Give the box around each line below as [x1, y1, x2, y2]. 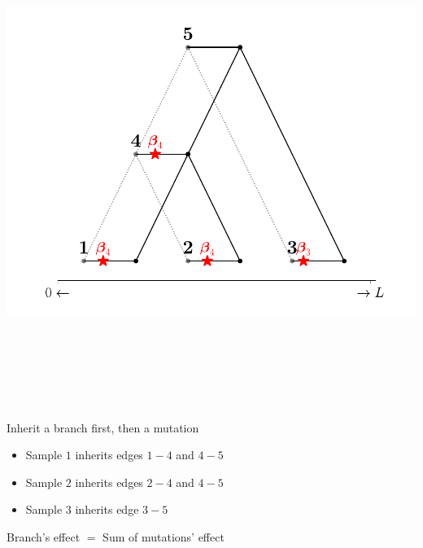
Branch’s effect [7, 528, 81, 545]
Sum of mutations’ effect [102, 528, 225, 545]
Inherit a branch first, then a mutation [7, 419, 199, 436]
